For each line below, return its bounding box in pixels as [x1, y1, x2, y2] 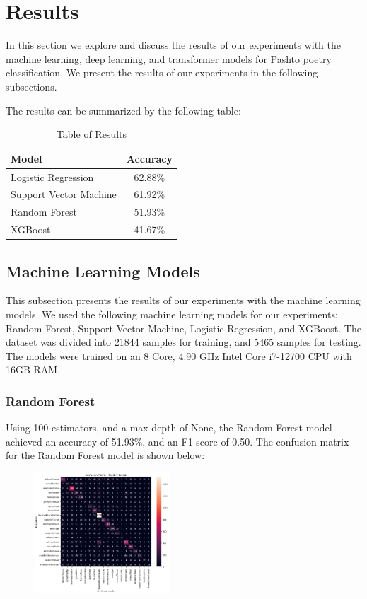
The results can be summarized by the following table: [6, 103, 241, 117]
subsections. [6, 78, 57, 93]
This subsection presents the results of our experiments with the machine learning [6, 293, 361, 308]
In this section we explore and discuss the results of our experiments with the [6, 37, 342, 52]
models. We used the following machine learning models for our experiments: [6, 306, 338, 321]
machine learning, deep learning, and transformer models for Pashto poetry [6, 51, 332, 66]
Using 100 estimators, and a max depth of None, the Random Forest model [6, 420, 332, 435]
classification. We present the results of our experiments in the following [6, 65, 318, 80]
